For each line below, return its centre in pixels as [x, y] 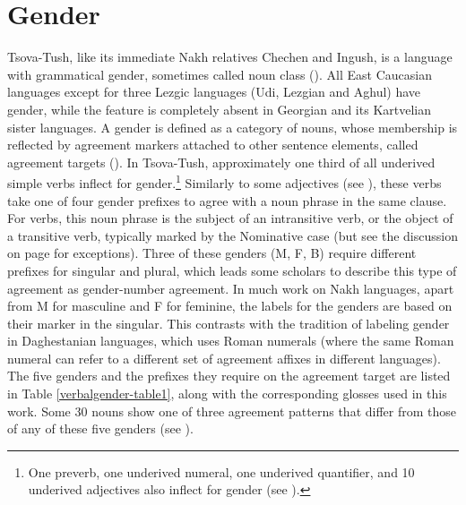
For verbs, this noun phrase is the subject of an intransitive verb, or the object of [230, 218]
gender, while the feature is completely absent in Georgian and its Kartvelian [219, 109]
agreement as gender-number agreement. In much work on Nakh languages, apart [231, 288]
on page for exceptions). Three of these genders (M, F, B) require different [212, 253]
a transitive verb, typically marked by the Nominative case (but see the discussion [233, 235]
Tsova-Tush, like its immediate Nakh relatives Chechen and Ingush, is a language [230, 57]
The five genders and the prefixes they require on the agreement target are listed [229, 376]
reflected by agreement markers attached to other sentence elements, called [213, 145]
